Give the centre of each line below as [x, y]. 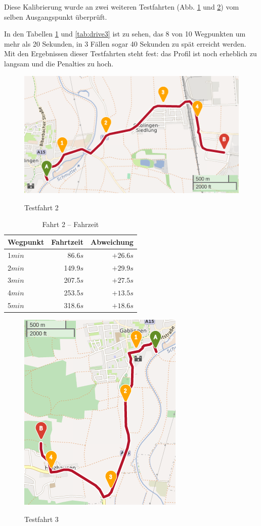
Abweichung [112, 241]
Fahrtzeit [68, 241]
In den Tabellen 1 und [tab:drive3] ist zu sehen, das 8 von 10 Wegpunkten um [125, 34]
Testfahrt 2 [41, 207]
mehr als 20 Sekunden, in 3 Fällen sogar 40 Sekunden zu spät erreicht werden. [125, 43]
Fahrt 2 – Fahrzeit [71, 224]
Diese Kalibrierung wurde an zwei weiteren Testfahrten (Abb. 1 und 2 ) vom [122, 7]
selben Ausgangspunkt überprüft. [56, 16]
